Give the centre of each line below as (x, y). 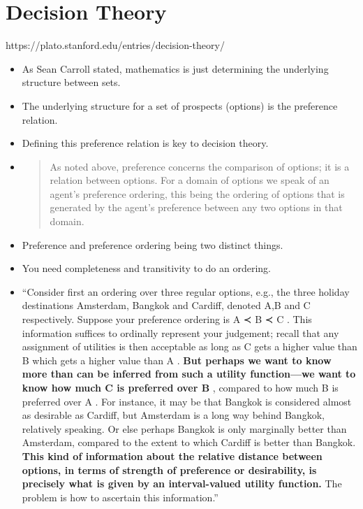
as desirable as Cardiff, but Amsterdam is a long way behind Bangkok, (173, 415)
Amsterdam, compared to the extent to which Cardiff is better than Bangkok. (189, 442)
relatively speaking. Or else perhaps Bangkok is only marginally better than (184, 428)
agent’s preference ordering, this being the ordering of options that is (197, 193)
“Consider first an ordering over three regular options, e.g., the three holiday (186, 291)
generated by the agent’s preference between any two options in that (196, 207)
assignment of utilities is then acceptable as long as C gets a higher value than (190, 346)
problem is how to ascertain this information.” (120, 497)
